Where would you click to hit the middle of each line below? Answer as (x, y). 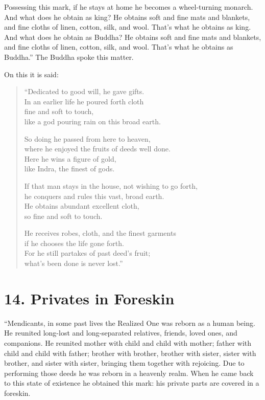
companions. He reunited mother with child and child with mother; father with (128, 342)
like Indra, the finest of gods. (69, 169)
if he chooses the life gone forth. (74, 243)
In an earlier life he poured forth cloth (84, 101)
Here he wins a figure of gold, (70, 158)
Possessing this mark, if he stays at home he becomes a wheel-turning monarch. (129, 7)
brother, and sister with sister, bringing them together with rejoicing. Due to (124, 363)
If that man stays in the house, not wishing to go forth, (111, 185)
